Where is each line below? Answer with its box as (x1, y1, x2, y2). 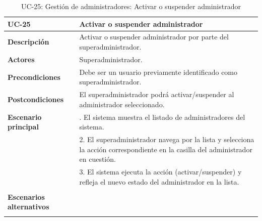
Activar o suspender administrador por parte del (79, 31, 229, 42)
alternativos (8, 201, 49, 212)
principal (8, 121, 39, 132)
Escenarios (8, 191, 45, 202)
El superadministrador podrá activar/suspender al (79, 89, 234, 100)
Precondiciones (8, 71, 60, 82)
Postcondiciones (8, 94, 64, 104)
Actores (8, 54, 35, 64)
